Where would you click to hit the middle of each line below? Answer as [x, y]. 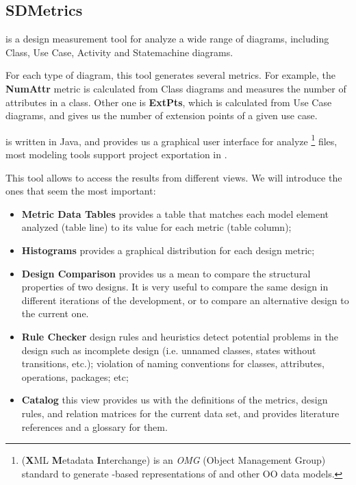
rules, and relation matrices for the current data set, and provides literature [180, 413]
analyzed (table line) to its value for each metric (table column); [156, 227]
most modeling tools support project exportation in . [116, 154]
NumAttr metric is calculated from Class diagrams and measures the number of [176, 88]
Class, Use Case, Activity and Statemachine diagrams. [119, 52]
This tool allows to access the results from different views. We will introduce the [174, 177]
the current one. [55, 313]
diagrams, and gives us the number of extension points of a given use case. [162, 115]
